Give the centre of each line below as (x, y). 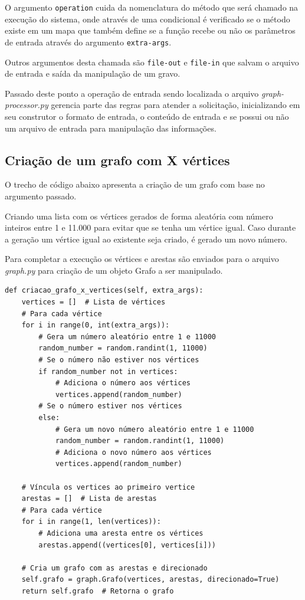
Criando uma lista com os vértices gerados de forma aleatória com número (139, 216)
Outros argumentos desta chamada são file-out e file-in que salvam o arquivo (152, 62)
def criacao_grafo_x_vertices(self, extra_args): (104, 291)
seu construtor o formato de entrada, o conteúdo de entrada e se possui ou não (147, 116)
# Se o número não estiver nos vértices (119, 360)
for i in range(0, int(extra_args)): (96, 325)
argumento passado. (41, 196)
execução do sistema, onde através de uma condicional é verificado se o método (147, 19)
